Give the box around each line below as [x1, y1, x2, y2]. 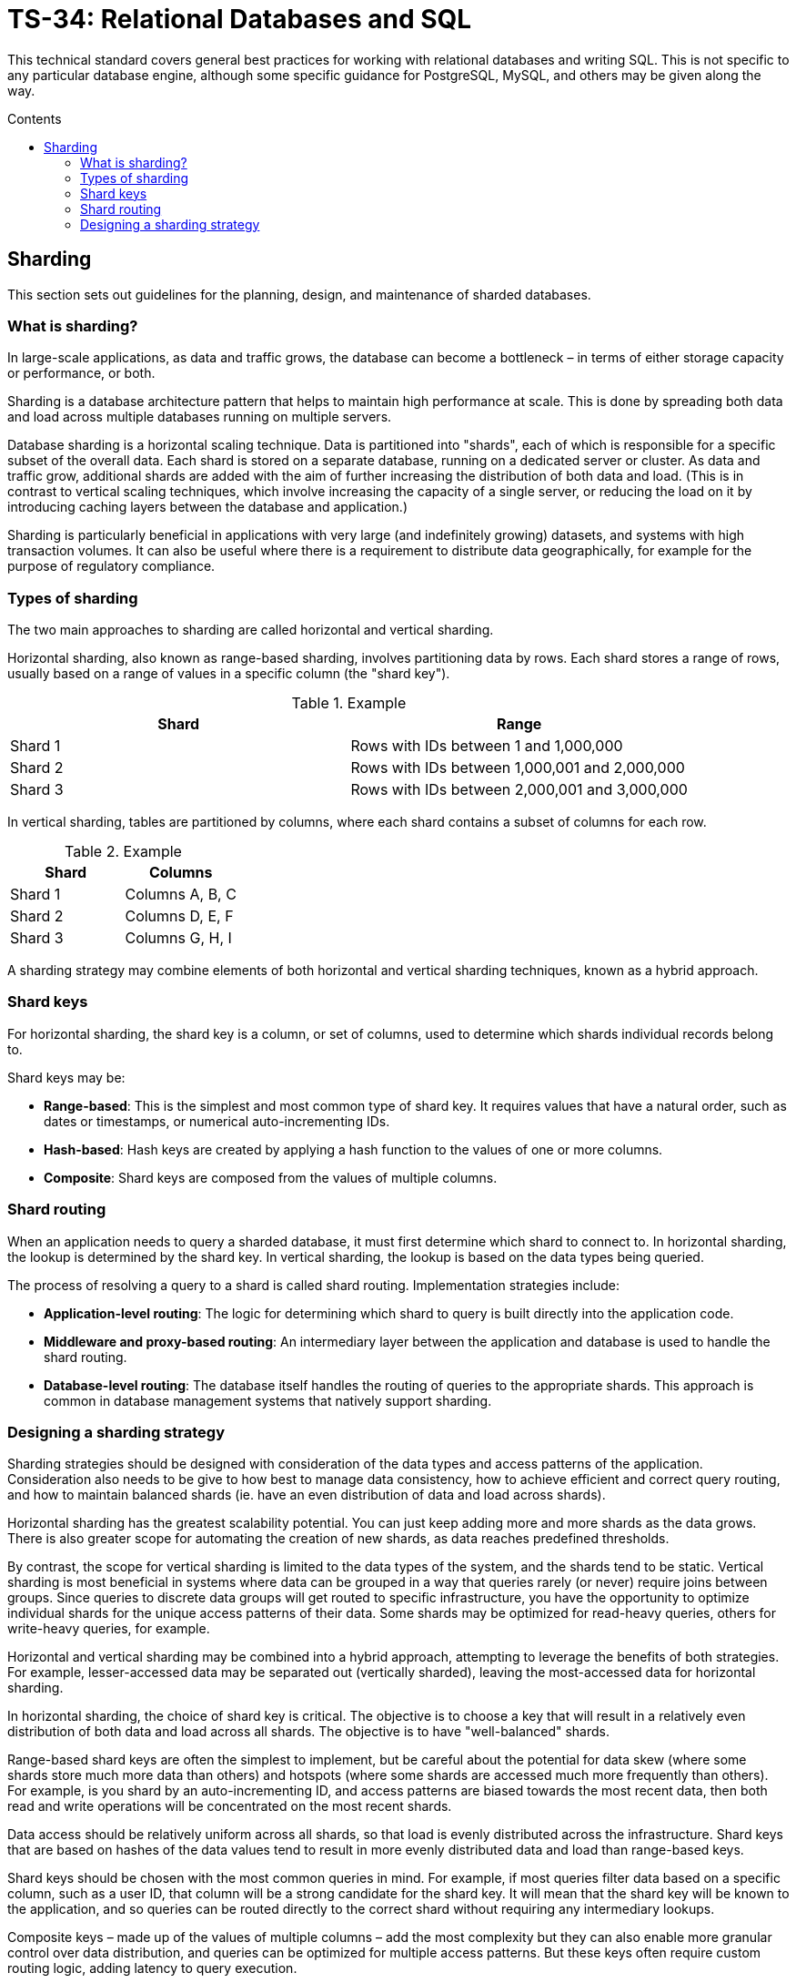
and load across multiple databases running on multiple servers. [7, 409, 392, 425]
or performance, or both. [7, 365, 156, 381]
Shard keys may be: [7, 1069, 126, 1085]
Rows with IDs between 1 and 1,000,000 [350, 737, 623, 756]
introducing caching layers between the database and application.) [7, 499, 408, 515]
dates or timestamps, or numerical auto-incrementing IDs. [44, 1113, 390, 1129]
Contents [7, 110, 62, 127]
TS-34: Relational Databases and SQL [7, 4, 472, 35]
